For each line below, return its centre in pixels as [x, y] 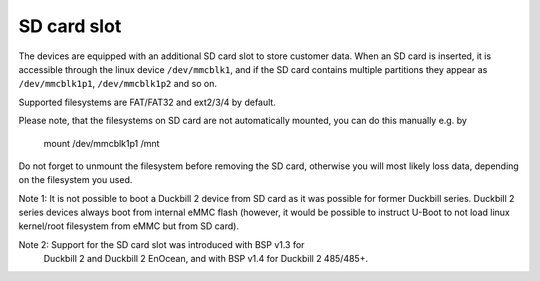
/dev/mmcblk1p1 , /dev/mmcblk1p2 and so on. [118, 84]
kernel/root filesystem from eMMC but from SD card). [129, 226]
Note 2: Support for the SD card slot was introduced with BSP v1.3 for [161, 244]
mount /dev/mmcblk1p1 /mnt [101, 143]
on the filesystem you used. [75, 180]
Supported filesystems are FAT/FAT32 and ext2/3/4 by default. [147, 102]
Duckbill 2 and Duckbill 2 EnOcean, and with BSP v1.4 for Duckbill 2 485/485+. [206, 259]
